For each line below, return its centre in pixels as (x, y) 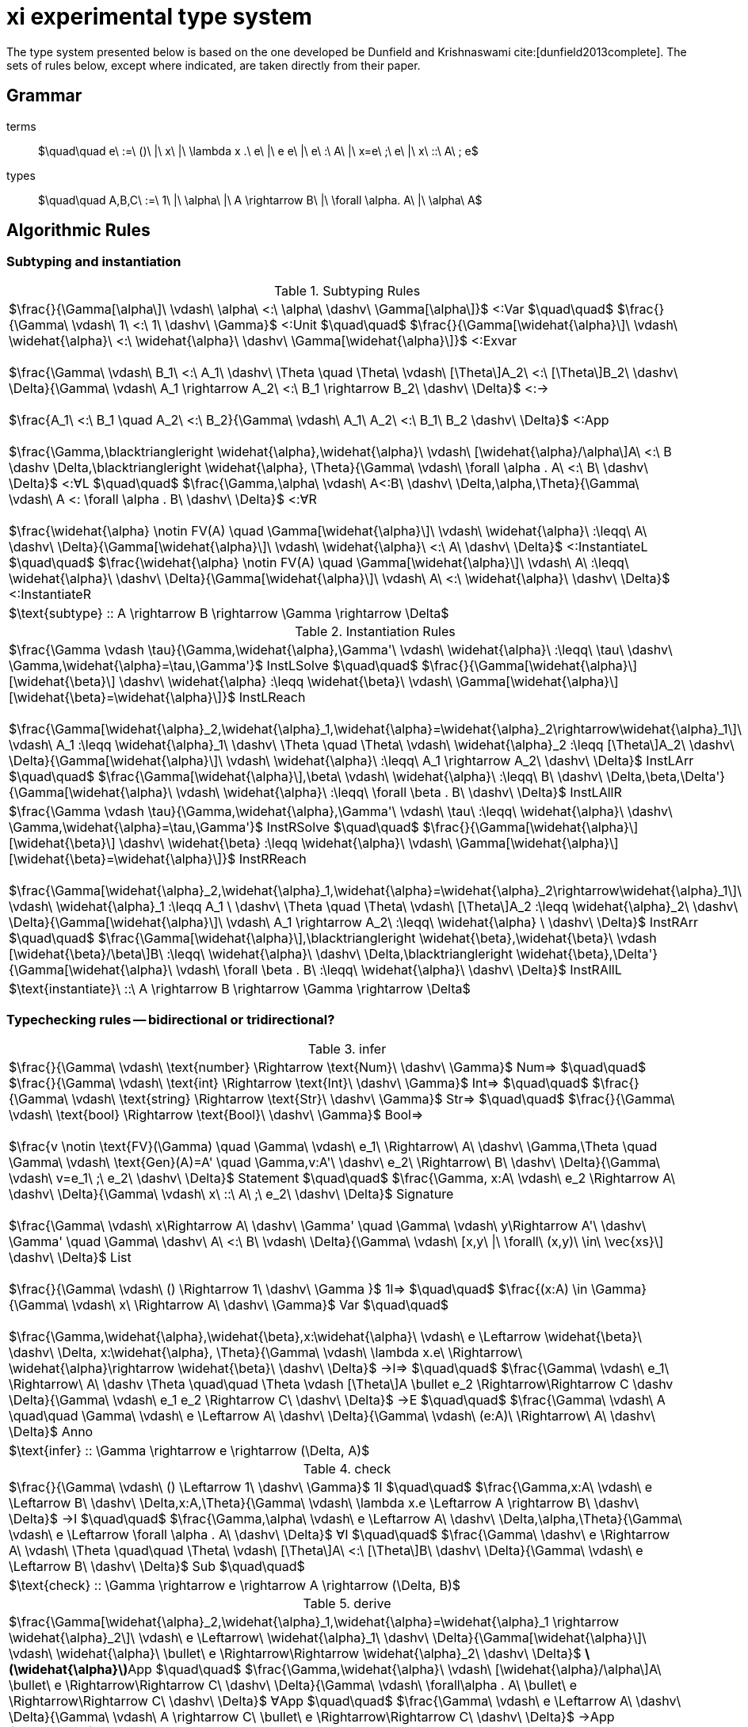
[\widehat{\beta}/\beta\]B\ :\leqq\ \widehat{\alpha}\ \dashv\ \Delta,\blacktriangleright (261, 953)
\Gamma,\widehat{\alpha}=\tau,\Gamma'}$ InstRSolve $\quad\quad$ (214, 827)
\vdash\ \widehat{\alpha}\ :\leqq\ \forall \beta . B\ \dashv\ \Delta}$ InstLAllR (399, 792)
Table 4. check (347, 1468)
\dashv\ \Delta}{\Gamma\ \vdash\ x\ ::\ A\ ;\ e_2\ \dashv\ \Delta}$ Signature (231, 1193)
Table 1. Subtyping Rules (347, 290)
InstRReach (273, 858)
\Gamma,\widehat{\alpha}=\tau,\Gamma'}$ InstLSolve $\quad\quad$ (214, 665)
